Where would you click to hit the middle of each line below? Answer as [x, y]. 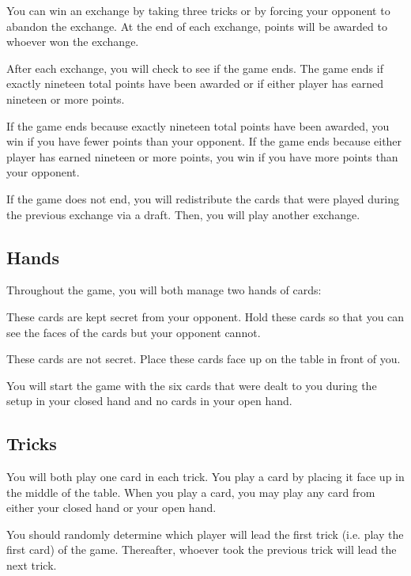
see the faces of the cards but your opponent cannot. [134, 332]
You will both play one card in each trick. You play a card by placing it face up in [205, 477]
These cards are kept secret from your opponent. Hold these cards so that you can [205, 316]
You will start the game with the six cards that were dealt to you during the [192, 385]
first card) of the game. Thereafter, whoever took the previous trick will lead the [202, 549]
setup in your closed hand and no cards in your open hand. [149, 401]
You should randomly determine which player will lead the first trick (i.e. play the [205, 534]
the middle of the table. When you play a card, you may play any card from [191, 492]
